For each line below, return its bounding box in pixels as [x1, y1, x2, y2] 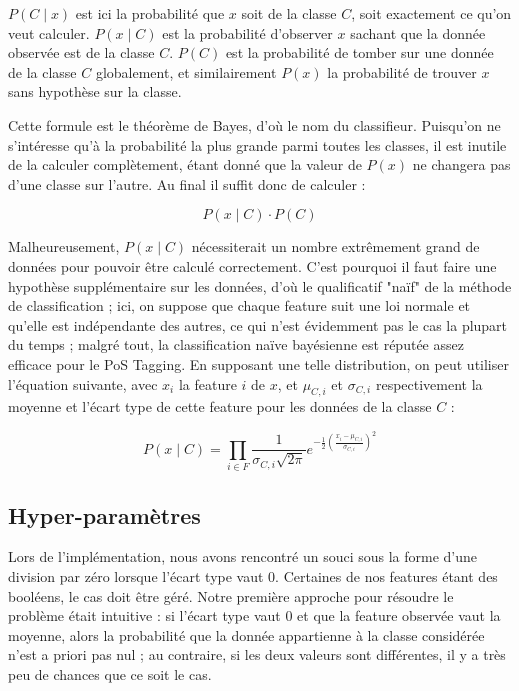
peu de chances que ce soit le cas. [8, 664, 212, 685]
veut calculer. [8, 22, 90, 43]
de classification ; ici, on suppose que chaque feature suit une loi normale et [8, 295, 471, 316]
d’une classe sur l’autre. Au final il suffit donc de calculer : [8, 173, 366, 194]
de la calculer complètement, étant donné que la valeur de [8, 154, 362, 175]
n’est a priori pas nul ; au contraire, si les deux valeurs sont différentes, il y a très [8, 644, 506, 665]
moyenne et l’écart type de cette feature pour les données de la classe [8, 396, 432, 417]
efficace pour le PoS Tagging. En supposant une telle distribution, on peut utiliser [8, 353, 509, 374]
